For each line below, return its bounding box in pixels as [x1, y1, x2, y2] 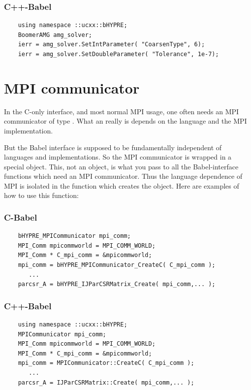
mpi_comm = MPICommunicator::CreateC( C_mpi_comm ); [18, 359, 194, 367]
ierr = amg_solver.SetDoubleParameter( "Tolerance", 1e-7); [18, 51, 219, 58]
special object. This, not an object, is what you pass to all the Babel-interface [4, 161, 239, 171]
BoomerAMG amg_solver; [18, 31, 92, 38]
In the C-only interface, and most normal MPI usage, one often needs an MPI [4, 106, 239, 116]
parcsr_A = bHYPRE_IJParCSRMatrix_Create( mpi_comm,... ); [18, 281, 216, 288]
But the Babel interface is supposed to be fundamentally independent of [4, 142, 222, 152]
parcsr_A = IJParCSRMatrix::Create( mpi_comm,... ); [18, 379, 194, 386]
